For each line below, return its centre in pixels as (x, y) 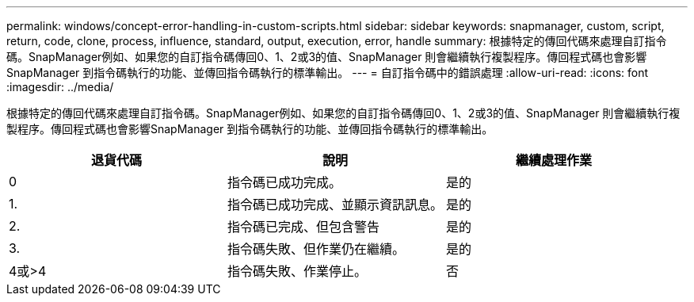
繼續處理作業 (554, 160)
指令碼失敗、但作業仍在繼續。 (316, 249)
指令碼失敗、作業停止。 (297, 271)
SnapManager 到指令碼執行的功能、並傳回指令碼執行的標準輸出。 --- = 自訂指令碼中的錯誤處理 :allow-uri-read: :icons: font (328, 73)
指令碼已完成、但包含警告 (304, 227)
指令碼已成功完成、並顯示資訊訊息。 (336, 205)
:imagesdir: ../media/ (60, 87)
